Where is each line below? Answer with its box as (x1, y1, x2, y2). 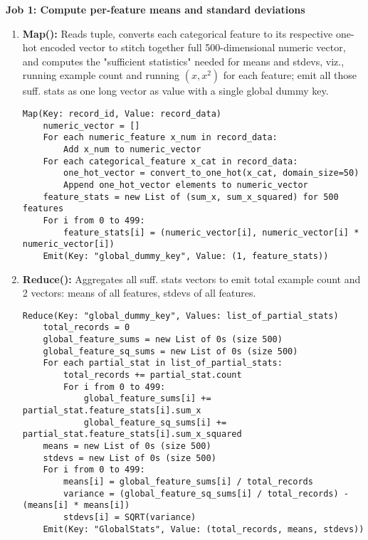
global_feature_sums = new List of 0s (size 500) (43, 334, 283, 344)
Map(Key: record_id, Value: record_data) (22, 108, 221, 119)
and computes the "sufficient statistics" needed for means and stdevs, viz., (22, 53, 345, 68)
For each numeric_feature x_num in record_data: (43, 132, 278, 143)
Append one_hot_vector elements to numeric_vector (63, 179, 308, 190)
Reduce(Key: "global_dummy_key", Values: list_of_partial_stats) (22, 310, 339, 321)
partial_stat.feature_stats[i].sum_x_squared (22, 429, 242, 440)
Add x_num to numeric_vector (63, 144, 201, 154)
